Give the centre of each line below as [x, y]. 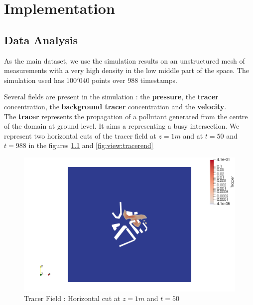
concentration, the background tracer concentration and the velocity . [115, 106]
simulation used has [34, 80]
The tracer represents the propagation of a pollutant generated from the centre [126, 116]
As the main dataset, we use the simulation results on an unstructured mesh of [125, 60]
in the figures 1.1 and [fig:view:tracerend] [91, 145]
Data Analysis [41, 39]
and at [193, 135]
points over [109, 80]
